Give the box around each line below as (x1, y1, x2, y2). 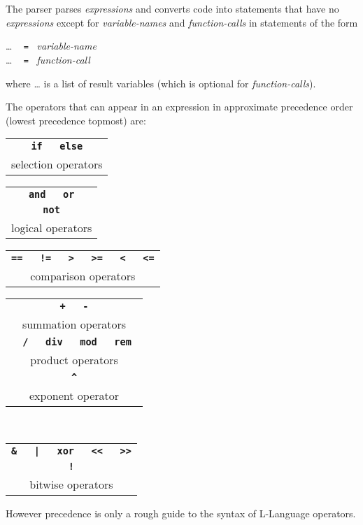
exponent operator (29, 387, 120, 404)
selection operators (11, 156, 103, 173)
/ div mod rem (22, 336, 131, 348)
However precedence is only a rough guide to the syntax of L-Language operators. (6, 505, 356, 520)
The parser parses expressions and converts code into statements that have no (6, 1, 339, 15)
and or (28, 189, 75, 201)
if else (31, 141, 83, 152)
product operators (30, 352, 118, 368)
